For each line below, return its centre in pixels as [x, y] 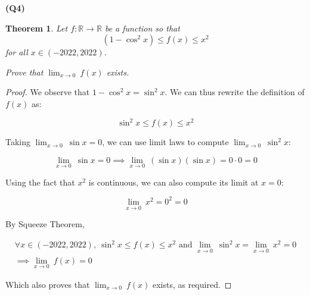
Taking [18, 142]
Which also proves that [48, 284]
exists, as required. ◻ [192, 284]
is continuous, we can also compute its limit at [173, 182]
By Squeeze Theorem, [45, 224]
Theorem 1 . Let [37, 28]
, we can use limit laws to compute [165, 142]
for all [17, 52]
